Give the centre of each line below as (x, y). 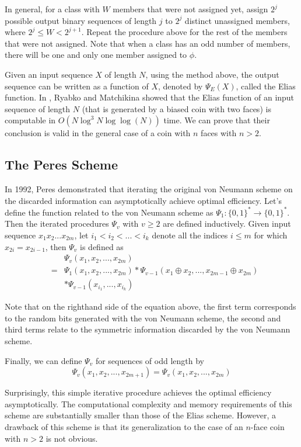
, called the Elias (266, 86)
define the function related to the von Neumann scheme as (109, 212)
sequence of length (38, 108)
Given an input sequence (49, 74)
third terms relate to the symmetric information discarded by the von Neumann (148, 329)
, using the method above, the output (212, 74)
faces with (219, 133)
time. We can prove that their (217, 120)
